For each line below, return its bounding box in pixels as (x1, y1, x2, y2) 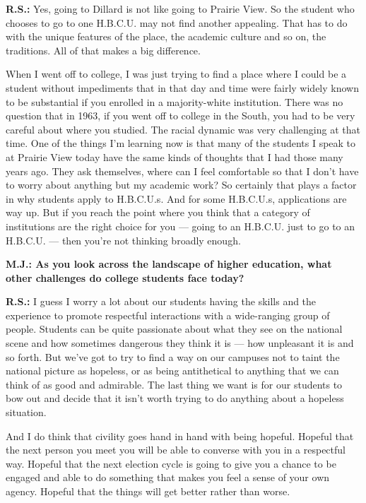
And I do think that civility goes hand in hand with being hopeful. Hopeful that (6, 428, 354, 443)
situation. (6, 405, 47, 420)
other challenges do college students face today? (6, 270, 244, 285)
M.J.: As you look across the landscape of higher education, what (6, 256, 332, 271)
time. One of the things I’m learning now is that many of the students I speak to (6, 136, 356, 150)
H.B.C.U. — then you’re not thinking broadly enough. (6, 232, 241, 247)
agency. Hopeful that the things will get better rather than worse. (6, 484, 290, 498)
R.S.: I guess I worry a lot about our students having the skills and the (6, 294, 317, 309)
